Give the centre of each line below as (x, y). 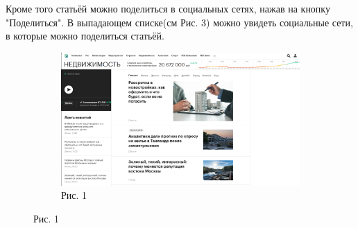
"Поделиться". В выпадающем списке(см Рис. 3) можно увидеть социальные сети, (179, 22)
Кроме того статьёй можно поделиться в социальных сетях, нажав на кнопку (168, 8)
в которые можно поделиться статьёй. (85, 36)
